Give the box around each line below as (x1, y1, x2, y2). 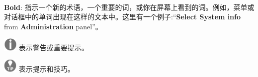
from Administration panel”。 (4, 21, 102, 31)
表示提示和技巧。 (18, 64, 75, 74)
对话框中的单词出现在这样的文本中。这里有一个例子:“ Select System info (4, 11, 241, 22)
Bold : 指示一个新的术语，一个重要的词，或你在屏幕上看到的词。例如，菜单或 (4, 1, 255, 12)
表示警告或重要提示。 (18, 42, 88, 53)
